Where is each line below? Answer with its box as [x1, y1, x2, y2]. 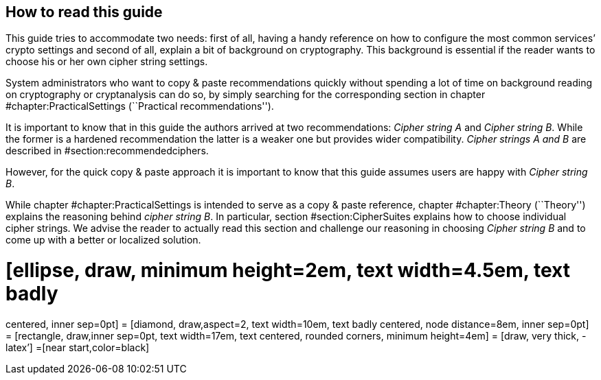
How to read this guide [5, 3, 163, 21]
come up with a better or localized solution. [5, 234, 201, 246]
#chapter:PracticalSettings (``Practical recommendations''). [5, 100, 274, 112]
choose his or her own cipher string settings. [5, 56, 208, 68]
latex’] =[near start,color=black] [5, 341, 150, 353]
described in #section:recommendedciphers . [5, 145, 209, 157]
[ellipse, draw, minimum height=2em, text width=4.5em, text [5, 259, 570, 283]
